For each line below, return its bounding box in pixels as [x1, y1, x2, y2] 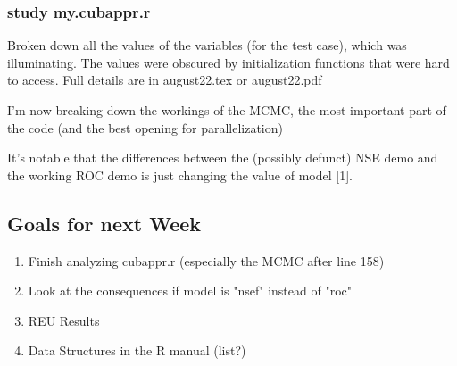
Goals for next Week [7, 209, 202, 237]
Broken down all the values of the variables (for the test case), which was [7, 36, 407, 54]
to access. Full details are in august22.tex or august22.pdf [7, 71, 322, 89]
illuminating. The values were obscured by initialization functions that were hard [7, 53, 450, 71]
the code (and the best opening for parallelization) [7, 118, 283, 137]
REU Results [28, 311, 100, 329]
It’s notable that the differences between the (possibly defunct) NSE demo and [7, 148, 438, 167]
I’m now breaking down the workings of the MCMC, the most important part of [7, 101, 446, 119]
